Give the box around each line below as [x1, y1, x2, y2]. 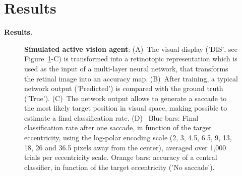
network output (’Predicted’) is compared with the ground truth [24, 83, 223, 94]
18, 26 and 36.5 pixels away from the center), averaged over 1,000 [24, 142, 226, 152]
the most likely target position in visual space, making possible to [24, 103, 227, 113]
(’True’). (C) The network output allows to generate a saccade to [24, 93, 227, 103]
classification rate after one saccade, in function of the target [24, 122, 212, 133]
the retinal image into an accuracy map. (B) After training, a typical [24, 73, 238, 83]
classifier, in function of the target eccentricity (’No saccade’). [24, 161, 215, 172]
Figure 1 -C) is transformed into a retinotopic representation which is [24, 53, 237, 64]
